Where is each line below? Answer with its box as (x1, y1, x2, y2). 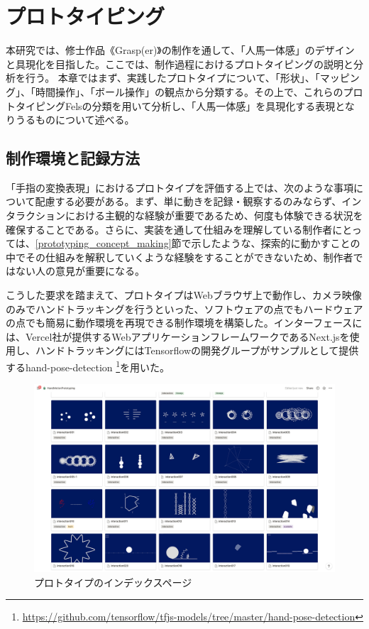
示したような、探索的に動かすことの (191, 236, 360, 251)
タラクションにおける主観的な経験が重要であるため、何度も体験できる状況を (6, 208, 363, 223)
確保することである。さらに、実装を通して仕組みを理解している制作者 (6, 221, 333, 236)
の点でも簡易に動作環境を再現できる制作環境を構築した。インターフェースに (6, 315, 363, 330)
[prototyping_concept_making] (35, 236, 172, 251)
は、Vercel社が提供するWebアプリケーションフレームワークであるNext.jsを (6, 329, 350, 344)
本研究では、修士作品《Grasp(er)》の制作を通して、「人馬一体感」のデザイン (6, 43, 355, 58)
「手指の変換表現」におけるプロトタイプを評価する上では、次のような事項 (6, 180, 353, 195)
